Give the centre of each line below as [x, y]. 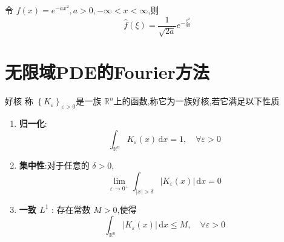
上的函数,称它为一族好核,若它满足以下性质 [196, 101]
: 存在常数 [71, 209]
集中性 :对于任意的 [54, 165]
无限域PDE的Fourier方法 [107, 72]
